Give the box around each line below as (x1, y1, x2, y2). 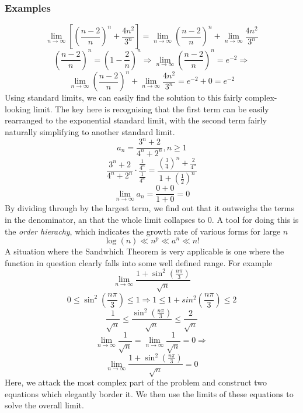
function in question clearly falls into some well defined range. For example (5, 256, 273, 269)
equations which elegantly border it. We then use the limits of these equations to (5, 387, 294, 400)
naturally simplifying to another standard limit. (5, 126, 175, 137)
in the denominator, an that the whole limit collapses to (5, 214, 206, 226)
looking (5, 102, 31, 115)
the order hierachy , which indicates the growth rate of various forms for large (5, 225, 281, 237)
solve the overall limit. (5, 399, 84, 411)
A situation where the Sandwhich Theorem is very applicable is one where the (5, 245, 284, 257)
